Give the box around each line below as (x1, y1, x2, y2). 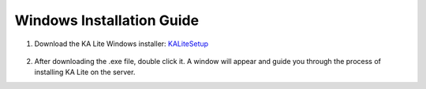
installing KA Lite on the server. (34, 67, 136, 77)
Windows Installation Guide (14, 12, 200, 29)
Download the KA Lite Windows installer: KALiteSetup (34, 39, 209, 48)
